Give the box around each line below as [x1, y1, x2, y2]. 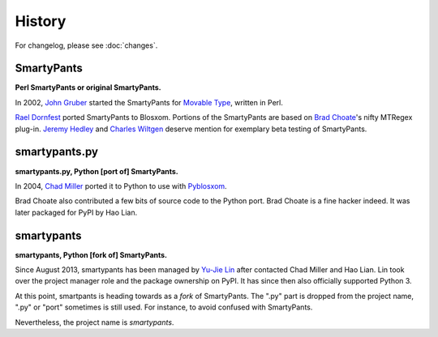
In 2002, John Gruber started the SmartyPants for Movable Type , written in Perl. [15, 97, 284, 107]
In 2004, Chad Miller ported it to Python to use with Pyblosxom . [15, 181, 227, 190]
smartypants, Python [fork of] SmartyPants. [15, 250, 168, 259]
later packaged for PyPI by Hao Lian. [15, 207, 138, 217]
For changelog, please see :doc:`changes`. [15, 41, 158, 50]
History [15, 12, 67, 30]
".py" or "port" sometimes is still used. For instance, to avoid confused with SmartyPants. [15, 302, 313, 312]
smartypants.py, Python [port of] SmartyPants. [15, 166, 178, 176]
